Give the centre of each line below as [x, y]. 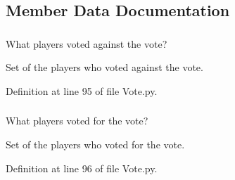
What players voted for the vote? [77, 121]
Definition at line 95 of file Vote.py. [82, 90]
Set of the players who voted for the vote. [95, 144]
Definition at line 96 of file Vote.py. [82, 168]
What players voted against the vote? [87, 43]
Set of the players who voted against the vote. [104, 67]
